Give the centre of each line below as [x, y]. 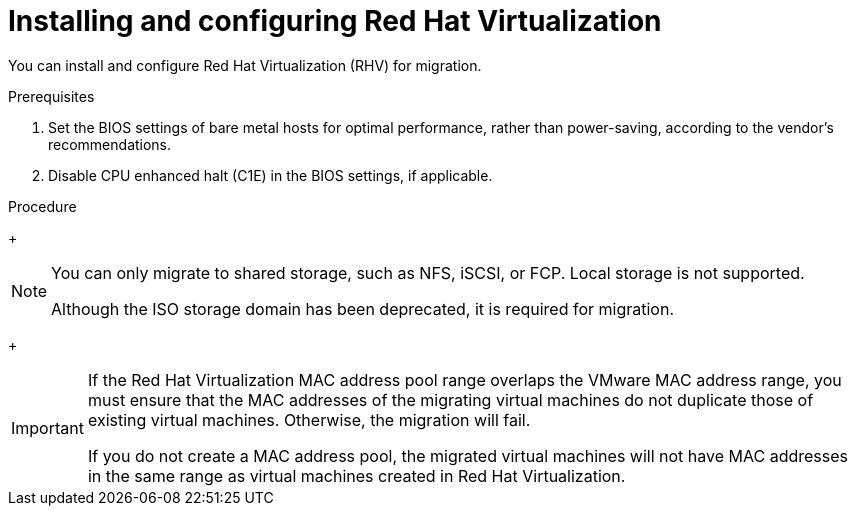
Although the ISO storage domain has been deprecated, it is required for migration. [363, 308]
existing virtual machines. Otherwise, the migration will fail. [309, 419]
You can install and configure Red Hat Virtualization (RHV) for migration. [245, 65]
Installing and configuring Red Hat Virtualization [335, 21]
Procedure [42, 206]
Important [47, 427]
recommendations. [110, 144]
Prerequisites [51, 96]
